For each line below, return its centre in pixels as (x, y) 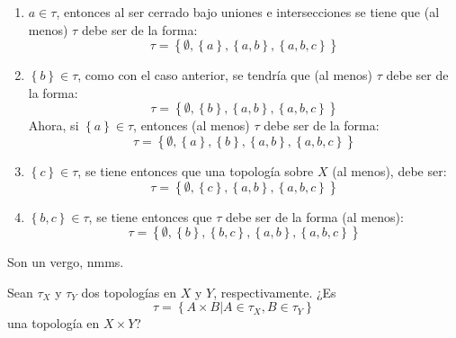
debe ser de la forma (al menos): (315, 216)
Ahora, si (54, 125)
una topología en (54, 323)
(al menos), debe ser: (389, 170)
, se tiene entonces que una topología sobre (196, 170)
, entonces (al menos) (192, 125)
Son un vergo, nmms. (66, 262)
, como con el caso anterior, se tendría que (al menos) (225, 75)
